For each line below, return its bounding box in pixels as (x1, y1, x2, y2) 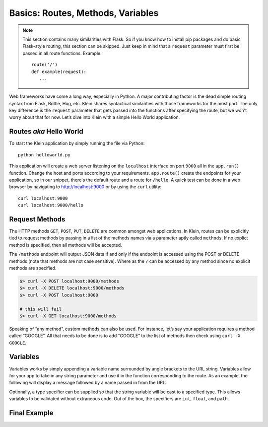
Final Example (9, 409, 54, 417)
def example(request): (31, 69, 87, 74)
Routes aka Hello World (9, 127, 84, 136)
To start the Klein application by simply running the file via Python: (9, 141, 145, 146)
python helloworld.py (18, 152, 70, 157)
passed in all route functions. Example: (22, 50, 102, 56)
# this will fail (19, 306, 62, 312)
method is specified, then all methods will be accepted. (9, 242, 123, 248)
